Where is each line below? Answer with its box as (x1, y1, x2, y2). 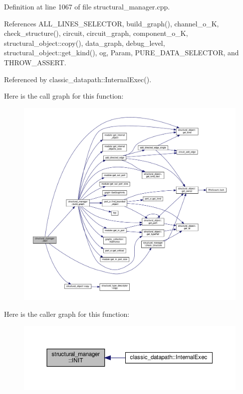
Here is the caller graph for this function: (4, 308, 130, 319)
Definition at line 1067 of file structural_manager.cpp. (4, 1, 170, 11)
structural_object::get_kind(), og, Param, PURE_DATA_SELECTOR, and (4, 47, 239, 58)
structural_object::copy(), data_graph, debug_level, (4, 37, 165, 48)
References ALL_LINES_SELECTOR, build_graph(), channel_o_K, (4, 18, 219, 28)
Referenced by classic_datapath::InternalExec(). (4, 74, 152, 84)
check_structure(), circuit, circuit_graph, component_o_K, (4, 28, 188, 38)
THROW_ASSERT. (4, 57, 66, 67)
